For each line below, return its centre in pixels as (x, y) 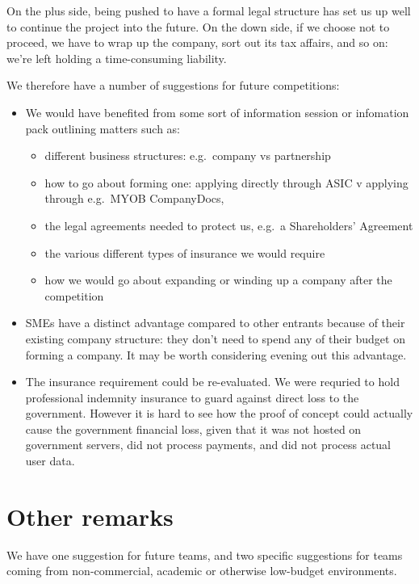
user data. (50, 461)
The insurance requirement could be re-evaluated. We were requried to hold (212, 382)
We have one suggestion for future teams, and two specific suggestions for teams (205, 555)
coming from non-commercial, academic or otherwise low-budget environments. (202, 571)
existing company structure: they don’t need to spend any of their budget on (215, 338)
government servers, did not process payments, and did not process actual (208, 445)
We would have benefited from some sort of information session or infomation (217, 112)
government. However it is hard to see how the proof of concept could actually (219, 413)
